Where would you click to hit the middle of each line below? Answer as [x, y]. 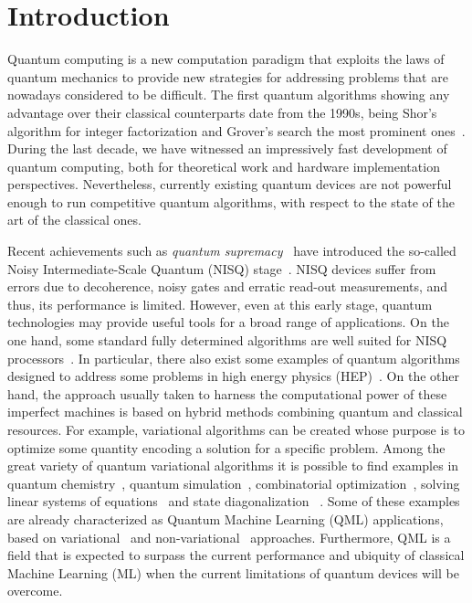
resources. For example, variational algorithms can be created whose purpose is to [236, 429]
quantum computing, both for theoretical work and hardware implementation [224, 166]
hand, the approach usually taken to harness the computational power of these [227, 393]
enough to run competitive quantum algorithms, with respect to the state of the [231, 201]
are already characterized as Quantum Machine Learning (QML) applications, [226, 518]
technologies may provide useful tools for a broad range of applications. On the [228, 322]
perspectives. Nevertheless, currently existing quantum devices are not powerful [230, 184]
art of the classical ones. [74, 220]
